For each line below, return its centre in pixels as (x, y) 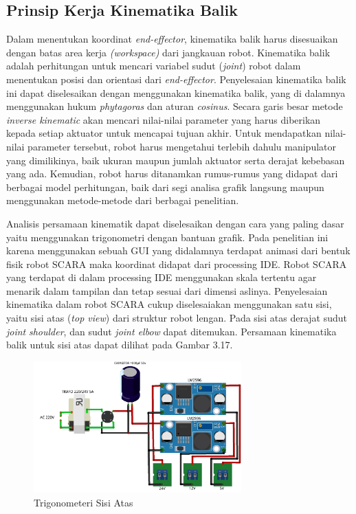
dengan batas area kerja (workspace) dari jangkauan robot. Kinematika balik (168, 52)
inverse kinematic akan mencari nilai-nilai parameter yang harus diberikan (164, 119)
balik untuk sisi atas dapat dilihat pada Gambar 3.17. (120, 345)
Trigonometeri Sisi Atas (84, 503)
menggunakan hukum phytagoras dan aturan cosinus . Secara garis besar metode (175, 106)
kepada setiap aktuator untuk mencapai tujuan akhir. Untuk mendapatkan (164, 133)
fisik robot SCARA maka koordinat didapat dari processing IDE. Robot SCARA (177, 264)
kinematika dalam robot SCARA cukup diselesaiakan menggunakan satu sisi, (169, 304)
